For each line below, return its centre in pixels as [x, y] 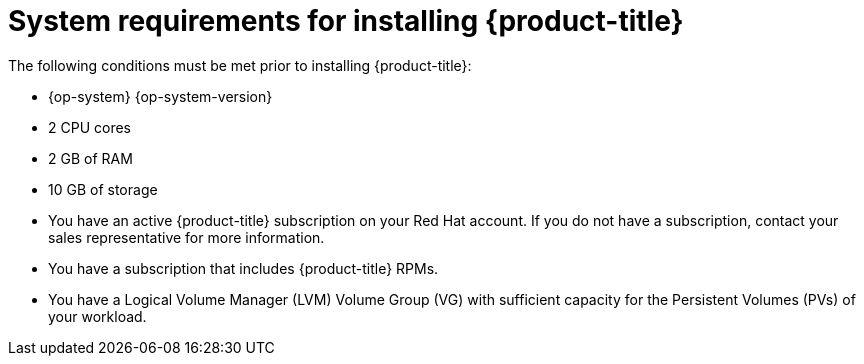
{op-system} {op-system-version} [160, 96]
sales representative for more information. [186, 237]
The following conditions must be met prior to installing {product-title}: [240, 65]
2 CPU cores [89, 127]
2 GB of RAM [90, 158]
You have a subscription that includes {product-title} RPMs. [243, 268]
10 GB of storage [103, 189]
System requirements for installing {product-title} [346, 21]
